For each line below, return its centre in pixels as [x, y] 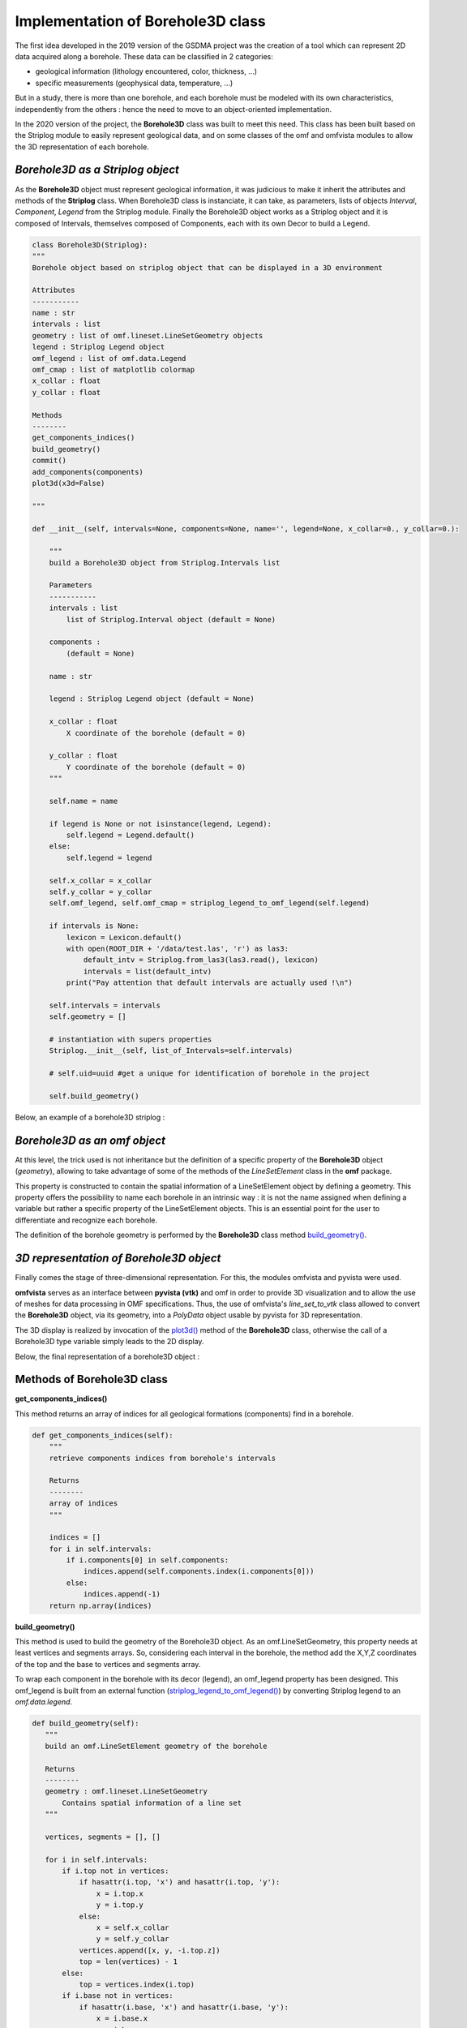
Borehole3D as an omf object [90, 1140]
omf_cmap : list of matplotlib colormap [113, 370]
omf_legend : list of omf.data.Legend [109, 358]
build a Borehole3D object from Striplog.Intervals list [165, 563]
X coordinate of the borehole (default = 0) [156, 733]
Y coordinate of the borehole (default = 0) [156, 767]
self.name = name [84, 801]
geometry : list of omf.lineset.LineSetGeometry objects [148, 335]
